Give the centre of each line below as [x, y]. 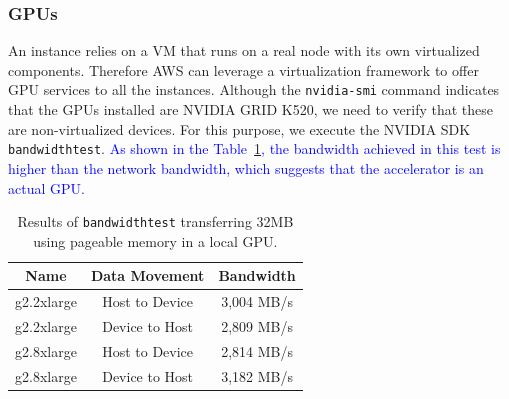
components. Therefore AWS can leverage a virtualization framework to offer [243, 69]
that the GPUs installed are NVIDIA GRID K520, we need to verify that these [251, 109]
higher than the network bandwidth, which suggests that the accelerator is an [246, 167]
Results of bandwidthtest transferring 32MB [155, 221]
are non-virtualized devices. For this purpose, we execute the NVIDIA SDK [239, 128]
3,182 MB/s [257, 375]
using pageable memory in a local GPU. [155, 240]
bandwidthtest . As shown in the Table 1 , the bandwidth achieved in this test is [254, 148]
